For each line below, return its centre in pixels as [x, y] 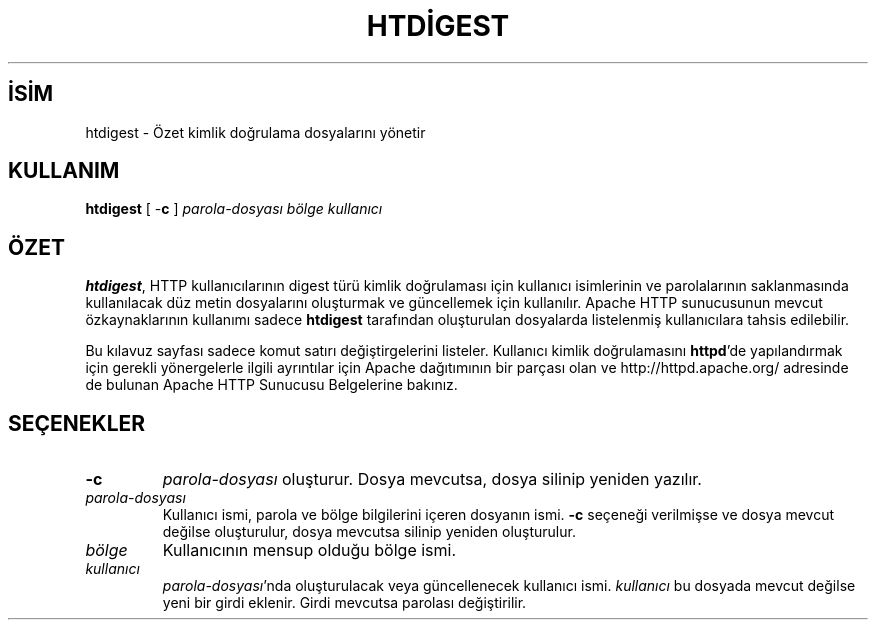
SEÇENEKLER [77, 423]
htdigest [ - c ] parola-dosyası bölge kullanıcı [234, 209]
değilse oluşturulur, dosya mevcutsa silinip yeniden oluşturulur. [369, 532]
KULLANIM [64, 171]
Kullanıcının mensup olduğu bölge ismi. [309, 550]
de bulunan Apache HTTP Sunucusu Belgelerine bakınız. [271, 385]
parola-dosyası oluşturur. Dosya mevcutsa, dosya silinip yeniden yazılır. [432, 479]
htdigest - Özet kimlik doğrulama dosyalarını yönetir [255, 132]
